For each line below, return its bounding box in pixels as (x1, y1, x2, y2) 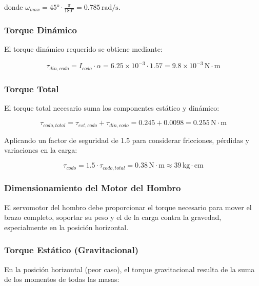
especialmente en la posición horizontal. (4, 221, 129, 232)
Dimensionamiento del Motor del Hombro (4, 181, 181, 194)
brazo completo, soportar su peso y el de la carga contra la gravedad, (4, 212, 222, 222)
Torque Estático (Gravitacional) (4, 243, 138, 256)
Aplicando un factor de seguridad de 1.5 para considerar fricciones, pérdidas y (4, 134, 249, 145)
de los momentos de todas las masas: (4, 274, 119, 284)
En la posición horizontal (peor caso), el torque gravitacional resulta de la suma (4, 263, 255, 274)
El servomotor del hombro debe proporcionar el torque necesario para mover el (4, 201, 252, 212)
